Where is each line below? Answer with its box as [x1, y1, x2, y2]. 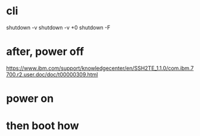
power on [6, 92, 54, 106]
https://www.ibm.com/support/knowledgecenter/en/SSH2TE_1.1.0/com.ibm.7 [6, 64, 194, 72]
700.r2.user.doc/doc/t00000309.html [6, 70, 98, 78]
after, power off [6, 45, 85, 58]
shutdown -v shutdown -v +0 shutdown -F [6, 24, 111, 31]
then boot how [6, 119, 79, 132]
